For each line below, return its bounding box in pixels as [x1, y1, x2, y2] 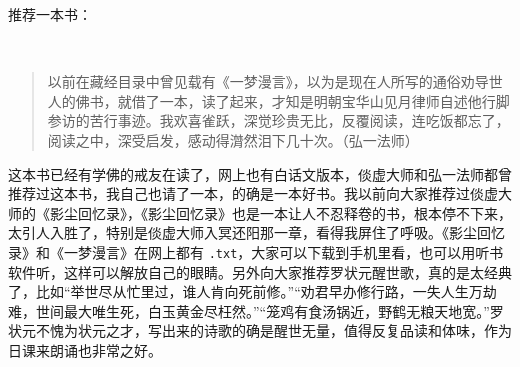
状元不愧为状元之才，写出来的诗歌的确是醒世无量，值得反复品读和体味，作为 [8, 320, 512, 341]
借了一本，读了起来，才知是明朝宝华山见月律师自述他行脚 [131, 90, 510, 111]
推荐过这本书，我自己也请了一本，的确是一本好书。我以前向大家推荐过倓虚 [8, 183, 498, 204]
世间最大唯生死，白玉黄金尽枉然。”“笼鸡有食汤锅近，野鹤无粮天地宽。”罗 [35, 300, 504, 321]
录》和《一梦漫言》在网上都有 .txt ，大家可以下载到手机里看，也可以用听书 [8, 241, 504, 262]
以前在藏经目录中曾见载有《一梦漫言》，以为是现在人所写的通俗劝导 [47, 71, 489, 92]
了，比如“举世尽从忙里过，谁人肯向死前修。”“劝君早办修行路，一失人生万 [8, 281, 483, 302]
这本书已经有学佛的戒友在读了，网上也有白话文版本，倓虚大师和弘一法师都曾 [8, 163, 512, 184]
